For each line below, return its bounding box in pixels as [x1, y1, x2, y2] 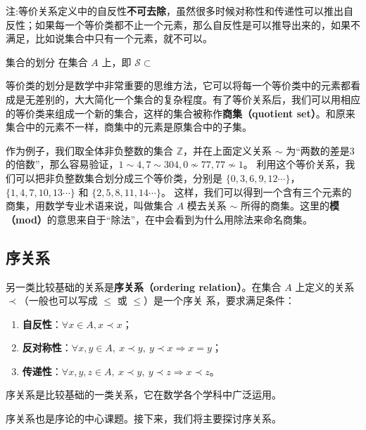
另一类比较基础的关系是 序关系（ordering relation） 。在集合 [6, 279, 282, 294]
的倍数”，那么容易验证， [6, 157, 119, 171]
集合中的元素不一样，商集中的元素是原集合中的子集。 [6, 119, 252, 134]
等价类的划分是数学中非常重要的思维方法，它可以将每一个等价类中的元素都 [6, 78, 351, 93]
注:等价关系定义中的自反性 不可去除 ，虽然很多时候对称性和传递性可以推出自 [6, 4, 353, 18]
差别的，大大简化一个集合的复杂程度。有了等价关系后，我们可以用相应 [34, 91, 360, 106]
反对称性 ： [22, 340, 72, 355]
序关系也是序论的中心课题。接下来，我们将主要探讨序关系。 [6, 411, 282, 426]
